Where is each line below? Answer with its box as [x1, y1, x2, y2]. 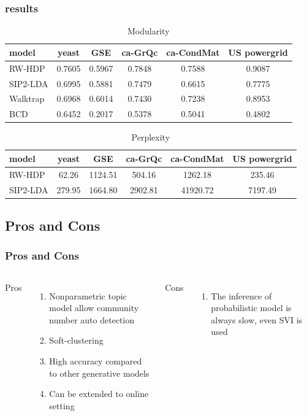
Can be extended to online [49, 387, 149, 400]
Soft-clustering [49, 334, 104, 347]
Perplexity [131, 131, 170, 144]
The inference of [211, 289, 272, 302]
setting [49, 399, 75, 412]
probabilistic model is [211, 301, 292, 314]
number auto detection [49, 313, 135, 326]
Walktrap [9, 92, 45, 105]
